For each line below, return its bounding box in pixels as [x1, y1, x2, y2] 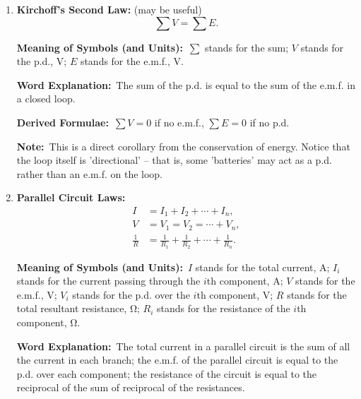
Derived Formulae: [16, 114, 109, 129]
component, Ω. [16, 315, 81, 330]
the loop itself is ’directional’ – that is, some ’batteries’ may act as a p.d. [16, 153, 332, 167]
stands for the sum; [205, 40, 289, 54]
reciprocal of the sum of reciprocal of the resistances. [16, 380, 245, 395]
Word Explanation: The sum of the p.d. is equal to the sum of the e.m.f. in [16, 77, 355, 92]
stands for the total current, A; [195, 259, 330, 274]
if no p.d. [249, 114, 290, 129]
